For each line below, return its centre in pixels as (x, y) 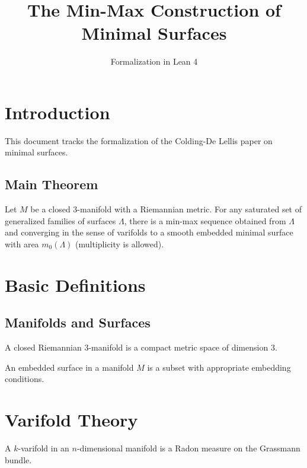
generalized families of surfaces (60, 220)
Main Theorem (52, 184)
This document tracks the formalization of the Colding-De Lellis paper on (139, 140)
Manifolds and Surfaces (78, 322)
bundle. (18, 459)
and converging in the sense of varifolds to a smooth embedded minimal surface (149, 232)
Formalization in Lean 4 (154, 61)
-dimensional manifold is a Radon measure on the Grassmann (188, 448)
